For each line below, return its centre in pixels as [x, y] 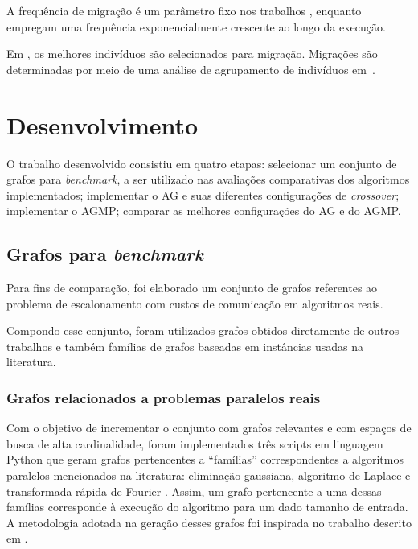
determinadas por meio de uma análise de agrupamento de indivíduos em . [191, 69]
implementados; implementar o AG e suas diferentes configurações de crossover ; [203, 194]
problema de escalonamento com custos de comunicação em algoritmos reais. [195, 303]
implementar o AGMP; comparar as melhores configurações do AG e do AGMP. [204, 211]
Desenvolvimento [102, 124]
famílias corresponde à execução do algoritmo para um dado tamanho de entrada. [207, 507]
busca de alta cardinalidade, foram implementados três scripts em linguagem [195, 443]
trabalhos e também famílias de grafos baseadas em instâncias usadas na [185, 346]
